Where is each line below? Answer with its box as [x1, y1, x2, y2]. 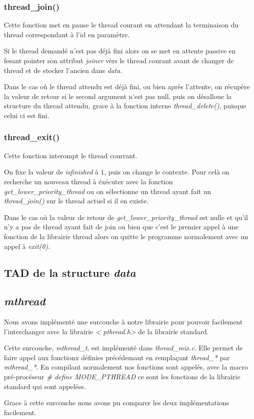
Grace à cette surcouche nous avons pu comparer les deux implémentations [4, 397, 229, 408]
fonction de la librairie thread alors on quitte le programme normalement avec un [4, 231, 249, 241]
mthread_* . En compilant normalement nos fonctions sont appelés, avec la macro [4, 362, 248, 372]
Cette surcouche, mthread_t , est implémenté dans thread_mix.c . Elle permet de [4, 343, 243, 353]
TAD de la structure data [4, 265, 136, 280]
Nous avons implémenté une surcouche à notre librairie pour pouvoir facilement [4, 317, 243, 327]
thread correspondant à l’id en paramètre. [4, 29, 130, 39]
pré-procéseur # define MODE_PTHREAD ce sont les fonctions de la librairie [4, 371, 240, 382]
